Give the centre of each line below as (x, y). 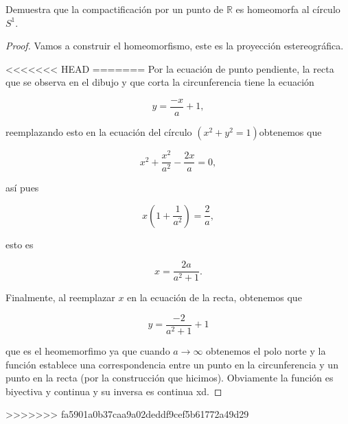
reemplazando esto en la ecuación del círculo (99, 132)
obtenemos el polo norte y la (266, 351)
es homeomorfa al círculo (288, 9)
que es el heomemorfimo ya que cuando (88, 351)
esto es (20, 244)
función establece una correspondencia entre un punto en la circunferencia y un (172, 364)
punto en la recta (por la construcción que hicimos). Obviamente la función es (170, 378)
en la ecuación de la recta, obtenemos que (214, 297)
